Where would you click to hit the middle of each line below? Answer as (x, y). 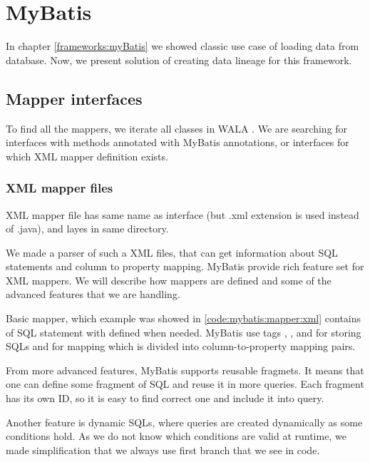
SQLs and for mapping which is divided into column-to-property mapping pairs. (181, 346)
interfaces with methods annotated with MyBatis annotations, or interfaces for (178, 142)
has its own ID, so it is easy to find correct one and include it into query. (165, 398)
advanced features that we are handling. (93, 294)
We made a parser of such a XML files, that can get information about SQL (172, 252)
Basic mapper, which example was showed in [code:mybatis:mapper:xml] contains (184, 318)
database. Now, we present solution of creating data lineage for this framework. (179, 60)
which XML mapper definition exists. (87, 156)
